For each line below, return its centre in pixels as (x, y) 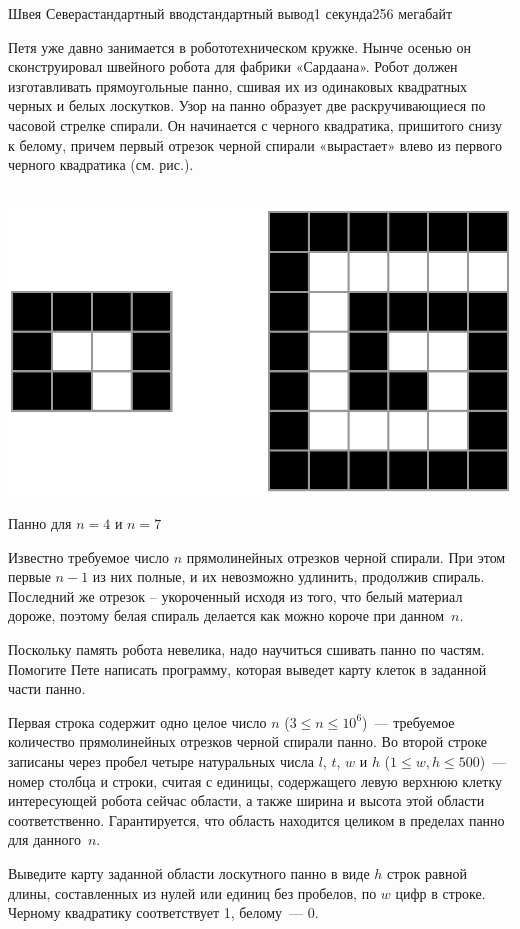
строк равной (427, 872)
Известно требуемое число (88, 556)
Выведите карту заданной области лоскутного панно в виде (189, 872)
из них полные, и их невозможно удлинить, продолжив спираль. (288, 576)
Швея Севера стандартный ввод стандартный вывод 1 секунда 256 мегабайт (230, 13)
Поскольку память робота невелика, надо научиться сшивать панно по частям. (246, 649)
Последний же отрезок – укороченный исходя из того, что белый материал (235, 595)
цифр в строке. (440, 892)
